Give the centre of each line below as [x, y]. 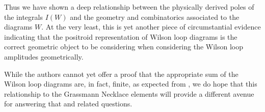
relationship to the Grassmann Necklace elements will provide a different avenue [129, 93]
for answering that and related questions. [68, 104]
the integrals [23, 17]
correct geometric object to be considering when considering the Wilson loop [124, 47]
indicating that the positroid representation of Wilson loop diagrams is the [121, 36]
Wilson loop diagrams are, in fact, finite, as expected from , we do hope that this [131, 84]
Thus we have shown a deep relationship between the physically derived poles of [129, 7]
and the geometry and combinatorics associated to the [155, 17]
